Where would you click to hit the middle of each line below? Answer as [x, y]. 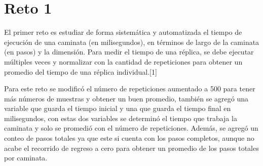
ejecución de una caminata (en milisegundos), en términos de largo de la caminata [132, 42]
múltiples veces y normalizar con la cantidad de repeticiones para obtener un [123, 61]
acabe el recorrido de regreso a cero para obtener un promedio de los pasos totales [131, 148]
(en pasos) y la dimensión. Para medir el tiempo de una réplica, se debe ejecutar [129, 52]
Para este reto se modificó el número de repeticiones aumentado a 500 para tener [130, 89]
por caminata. [26, 158]
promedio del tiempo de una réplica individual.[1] [81, 71]
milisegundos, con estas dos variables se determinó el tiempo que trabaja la [121, 118]
